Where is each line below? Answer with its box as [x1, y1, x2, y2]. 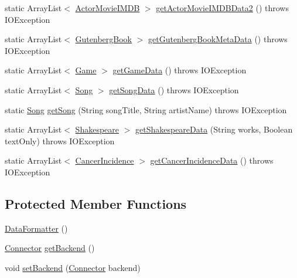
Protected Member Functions [5, 194, 187, 212]
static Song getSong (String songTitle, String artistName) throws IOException [5, 103, 287, 116]
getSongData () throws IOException [109, 83, 239, 96]
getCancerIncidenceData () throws [150, 154, 274, 167]
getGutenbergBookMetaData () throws [148, 33, 288, 45]
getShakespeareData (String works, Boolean [135, 123, 293, 135]
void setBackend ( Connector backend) [5, 261, 141, 273]
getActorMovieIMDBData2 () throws [156, 2, 289, 13]
